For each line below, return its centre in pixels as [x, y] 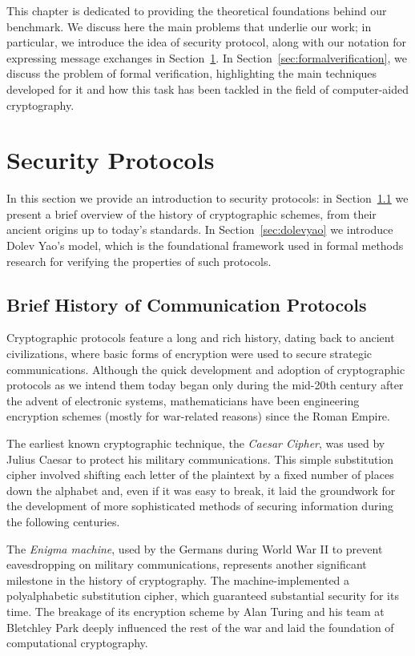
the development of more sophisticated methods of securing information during [200, 506]
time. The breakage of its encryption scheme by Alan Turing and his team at [195, 611]
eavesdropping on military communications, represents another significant [187, 564]
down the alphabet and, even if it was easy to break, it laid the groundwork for [201, 490]
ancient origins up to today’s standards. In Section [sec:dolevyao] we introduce [200, 229]
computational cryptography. [77, 643]
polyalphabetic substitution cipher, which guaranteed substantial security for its [203, 596]
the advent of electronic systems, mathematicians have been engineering [183, 400]
